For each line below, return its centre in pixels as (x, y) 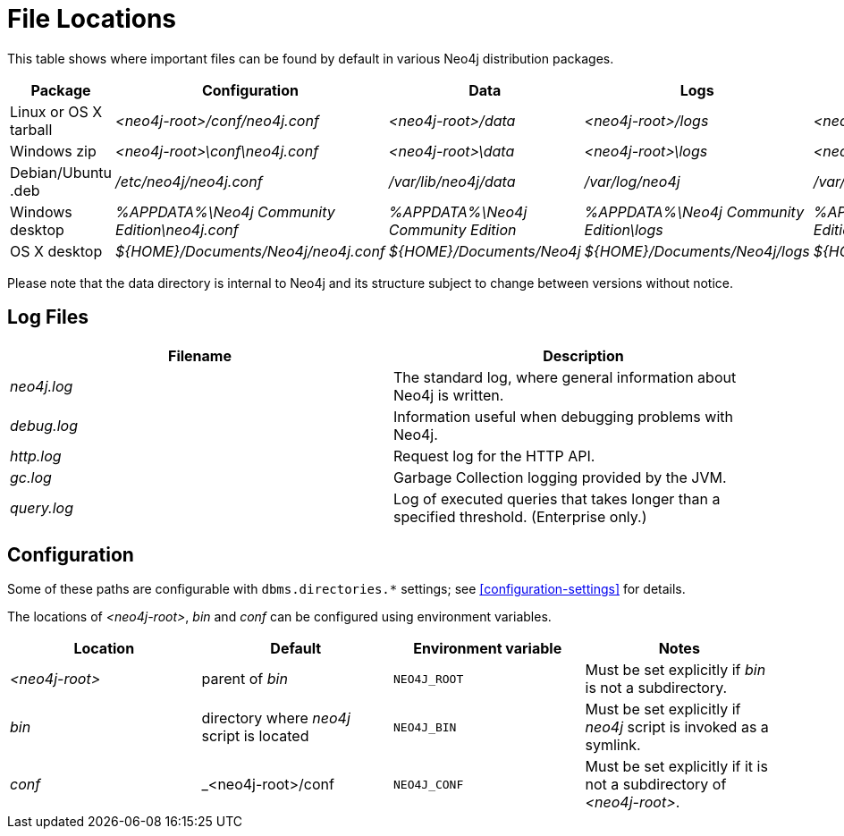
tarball (31, 129)
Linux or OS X (56, 111)
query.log (42, 507)
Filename (200, 355)
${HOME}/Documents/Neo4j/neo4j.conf (250, 251)
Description (583, 355)
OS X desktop (56, 251)
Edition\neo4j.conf (177, 229)
